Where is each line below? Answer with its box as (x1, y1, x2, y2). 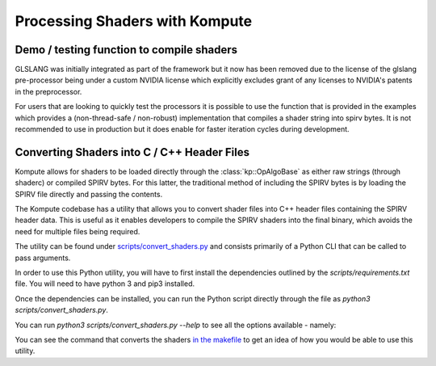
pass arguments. (15, 253, 71, 263)
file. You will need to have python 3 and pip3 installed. (15, 279, 195, 288)
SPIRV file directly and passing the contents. (15, 189, 163, 199)
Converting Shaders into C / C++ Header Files (15, 145, 250, 159)
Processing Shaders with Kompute (15, 12, 253, 30)
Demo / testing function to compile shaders (15, 43, 238, 57)
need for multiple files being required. (15, 226, 140, 236)
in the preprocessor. (15, 86, 82, 96)
